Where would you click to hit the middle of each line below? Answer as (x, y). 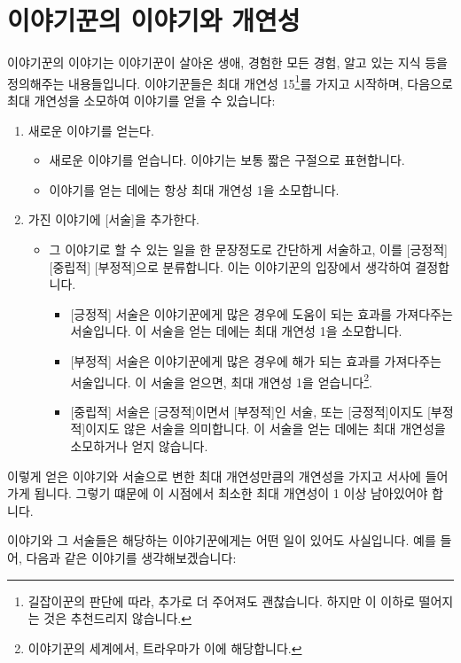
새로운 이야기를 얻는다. (91, 130)
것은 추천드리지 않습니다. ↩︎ (117, 618)
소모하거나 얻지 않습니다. (139, 445)
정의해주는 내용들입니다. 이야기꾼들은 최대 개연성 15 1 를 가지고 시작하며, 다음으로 (230, 82)
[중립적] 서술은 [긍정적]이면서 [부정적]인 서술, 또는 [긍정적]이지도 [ (250, 411)
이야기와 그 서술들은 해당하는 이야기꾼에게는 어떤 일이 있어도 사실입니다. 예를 (222, 540)
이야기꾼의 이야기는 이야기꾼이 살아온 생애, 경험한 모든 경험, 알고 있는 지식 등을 (227, 62)
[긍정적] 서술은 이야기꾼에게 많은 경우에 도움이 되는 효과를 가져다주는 (262, 313)
